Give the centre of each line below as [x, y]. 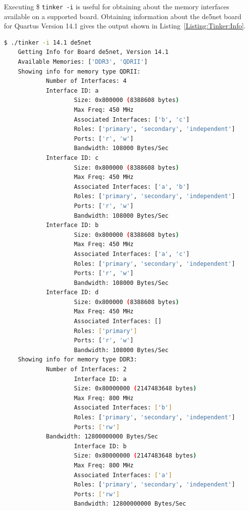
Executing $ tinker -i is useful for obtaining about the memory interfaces [117, 6]
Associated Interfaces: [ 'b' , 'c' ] [132, 119]
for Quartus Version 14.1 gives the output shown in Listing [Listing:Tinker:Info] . [125, 26]
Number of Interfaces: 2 [86, 370]
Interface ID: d [72, 293]
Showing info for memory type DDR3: [78, 360]
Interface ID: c [72, 158]
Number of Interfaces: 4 [86, 81]
